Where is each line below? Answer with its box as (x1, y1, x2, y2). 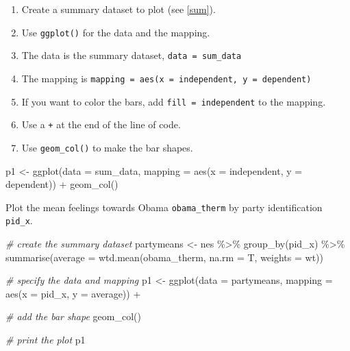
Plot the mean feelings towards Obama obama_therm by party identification (5, 199, 323, 214)
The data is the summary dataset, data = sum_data (21, 48, 242, 62)
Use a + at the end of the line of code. (21, 117, 181, 132)
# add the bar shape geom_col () (5, 309, 141, 324)
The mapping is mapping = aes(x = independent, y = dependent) (21, 71, 312, 85)
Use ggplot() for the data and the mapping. (21, 25, 210, 39)
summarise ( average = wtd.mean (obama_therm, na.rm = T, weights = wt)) (5, 250, 323, 264)
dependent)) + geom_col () (5, 177, 118, 191)
